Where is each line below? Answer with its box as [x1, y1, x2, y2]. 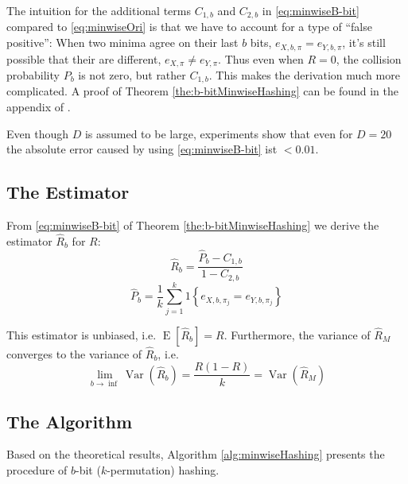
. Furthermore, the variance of [223, 326, 371, 343]
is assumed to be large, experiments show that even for [84, 125, 353, 141]
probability [6, 66, 60, 83]
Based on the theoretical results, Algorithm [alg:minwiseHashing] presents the [6, 446, 385, 463]
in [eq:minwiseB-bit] [262, 2, 359, 18]
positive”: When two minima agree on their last [6, 34, 239, 51]
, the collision [336, 50, 402, 67]
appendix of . [6, 99, 71, 114]
